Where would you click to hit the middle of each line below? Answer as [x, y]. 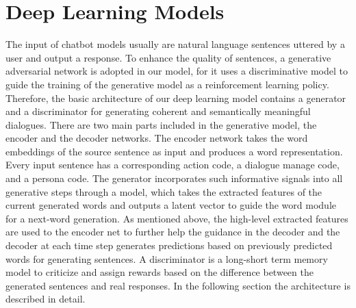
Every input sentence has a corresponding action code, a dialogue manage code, [173, 165]
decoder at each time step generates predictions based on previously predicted [169, 245]
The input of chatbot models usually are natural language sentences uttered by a [175, 44]
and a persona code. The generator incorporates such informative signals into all [174, 178]
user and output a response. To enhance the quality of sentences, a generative [168, 57]
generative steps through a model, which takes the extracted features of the [164, 191]
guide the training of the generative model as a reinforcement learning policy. [167, 84]
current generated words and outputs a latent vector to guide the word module [171, 205]
